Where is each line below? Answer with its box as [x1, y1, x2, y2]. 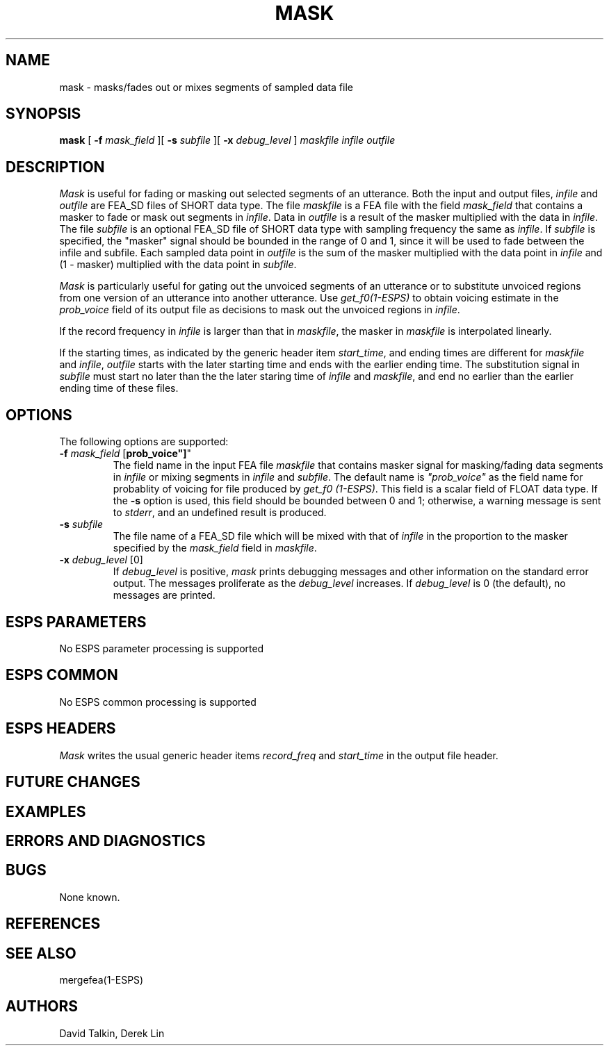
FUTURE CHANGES [6, 773, 140, 791]
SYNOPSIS [6, 105, 81, 123]
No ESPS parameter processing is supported [59, 642, 264, 654]
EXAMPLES [6, 802, 86, 820]
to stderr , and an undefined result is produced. [113, 506, 327, 519]
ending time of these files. [59, 382, 179, 395]
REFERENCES [6, 915, 101, 933]
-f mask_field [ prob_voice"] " [59, 447, 191, 460]
